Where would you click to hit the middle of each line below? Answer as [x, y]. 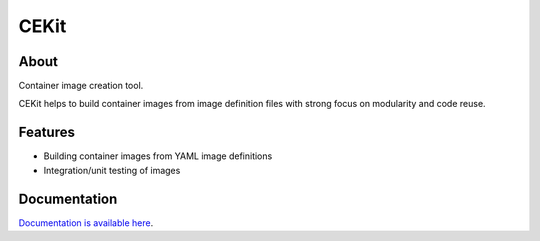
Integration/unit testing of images [112, 170]
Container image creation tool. [81, 86]
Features [46, 132]
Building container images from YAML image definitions [158, 156]
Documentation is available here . [86, 222]
